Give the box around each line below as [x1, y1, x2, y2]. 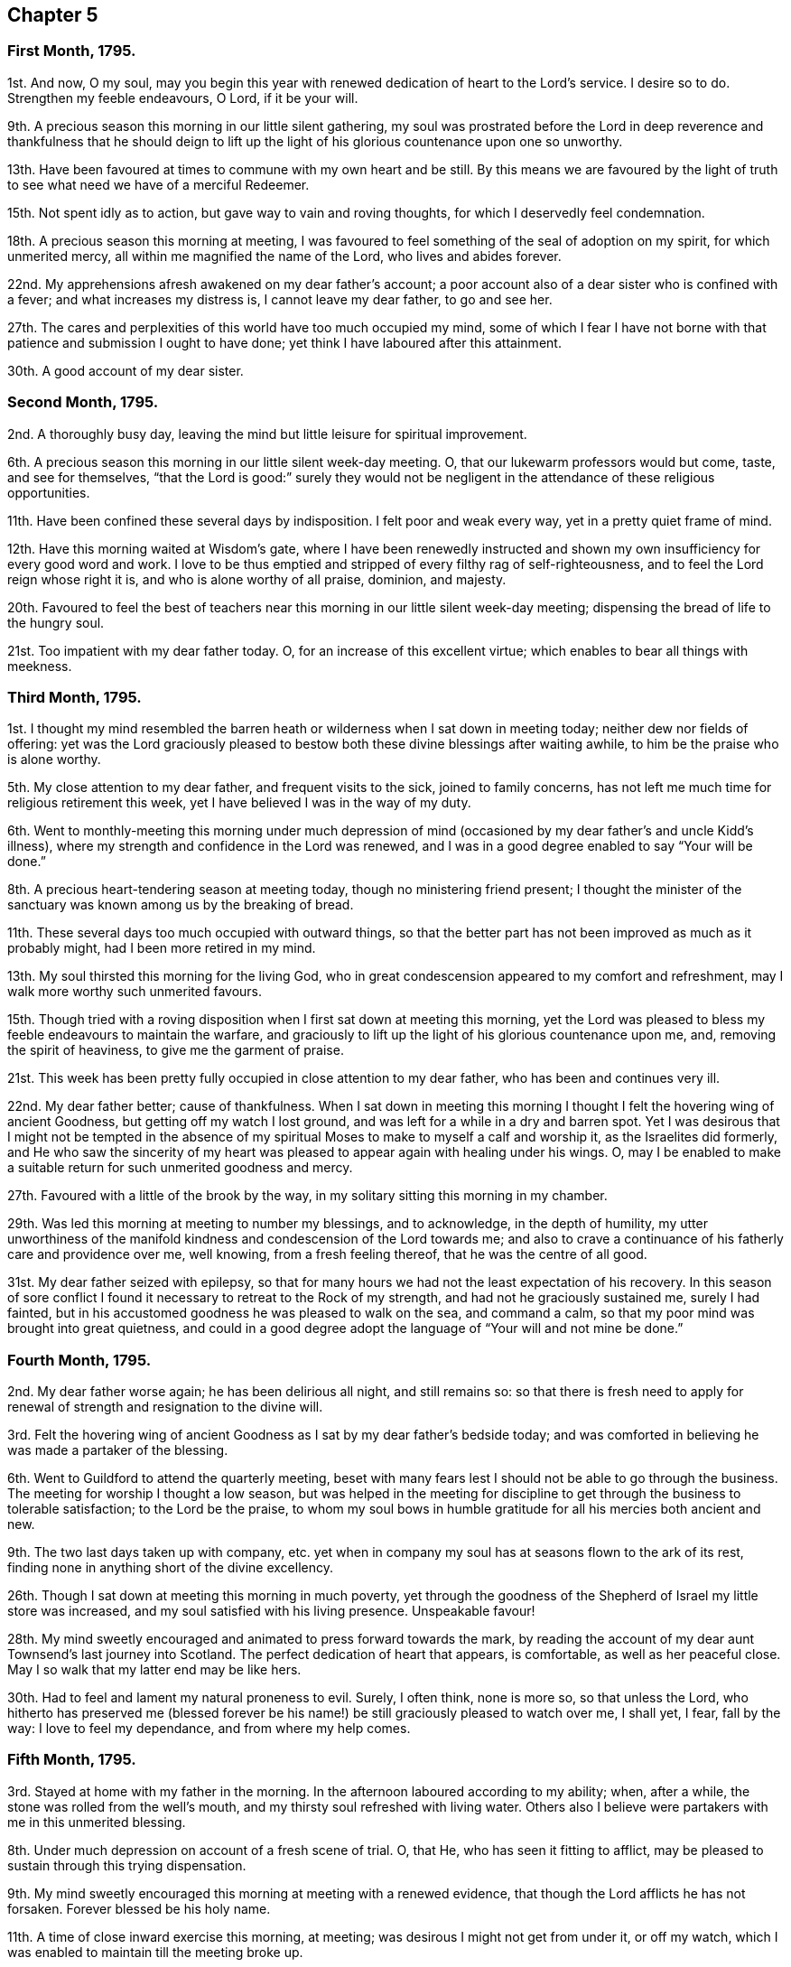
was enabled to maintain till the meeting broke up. [7, 1944, 303, 1960]
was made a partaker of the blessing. [7, 1442, 228, 1459]
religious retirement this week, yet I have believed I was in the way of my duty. [7, 795, 471, 811]
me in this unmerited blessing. [7, 1813, 186, 1830]
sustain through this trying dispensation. [7, 1857, 247, 1873]
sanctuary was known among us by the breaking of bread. [7, 897, 354, 913]
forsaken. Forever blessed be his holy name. [7, 1900, 271, 1916]
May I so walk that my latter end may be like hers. [7, 1662, 302, 1678]
